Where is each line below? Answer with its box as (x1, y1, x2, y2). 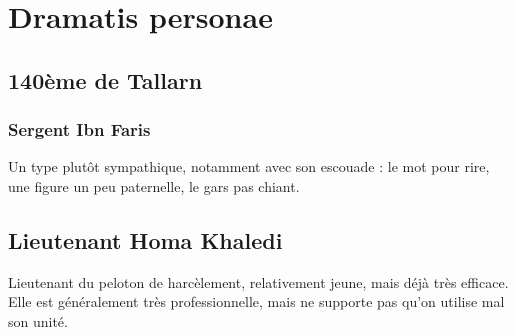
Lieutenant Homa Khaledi (8, 224, 283, 255)
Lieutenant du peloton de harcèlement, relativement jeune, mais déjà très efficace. (8, 271, 509, 292)
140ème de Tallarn (8, 64, 203, 95)
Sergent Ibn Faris (8, 117, 151, 142)
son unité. (8, 310, 68, 331)
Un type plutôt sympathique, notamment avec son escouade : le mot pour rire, (8, 156, 490, 177)
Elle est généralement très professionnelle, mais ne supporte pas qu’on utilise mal (8, 291, 505, 312)
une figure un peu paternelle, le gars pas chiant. (8, 175, 300, 196)
